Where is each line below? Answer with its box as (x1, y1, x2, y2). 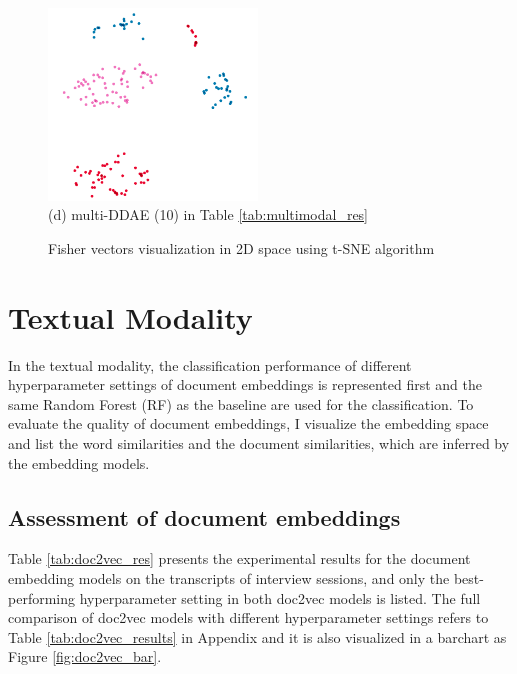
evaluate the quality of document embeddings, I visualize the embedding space (8, 413, 489, 434)
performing (8, 587, 75, 608)
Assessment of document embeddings (8, 501, 401, 532)
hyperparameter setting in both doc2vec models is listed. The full (79, 587, 481, 608)
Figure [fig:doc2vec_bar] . (8, 646, 162, 667)
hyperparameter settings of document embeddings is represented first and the (8, 374, 482, 395)
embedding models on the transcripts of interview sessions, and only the (8, 568, 450, 589)
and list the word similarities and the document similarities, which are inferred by (8, 433, 510, 454)
